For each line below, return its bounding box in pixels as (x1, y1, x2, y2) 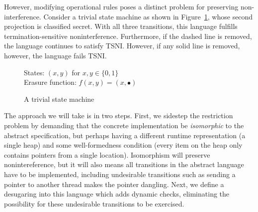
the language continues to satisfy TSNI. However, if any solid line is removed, (4, 40, 240, 51)
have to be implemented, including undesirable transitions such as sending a (4, 169, 236, 179)
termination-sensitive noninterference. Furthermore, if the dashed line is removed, (4, 30, 252, 41)
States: (24, 67, 45, 77)
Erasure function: (24, 77, 77, 87)
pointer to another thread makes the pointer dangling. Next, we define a (4, 179, 224, 189)
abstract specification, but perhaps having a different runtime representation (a (4, 130, 246, 140)
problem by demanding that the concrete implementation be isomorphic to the (4, 120, 244, 130)
